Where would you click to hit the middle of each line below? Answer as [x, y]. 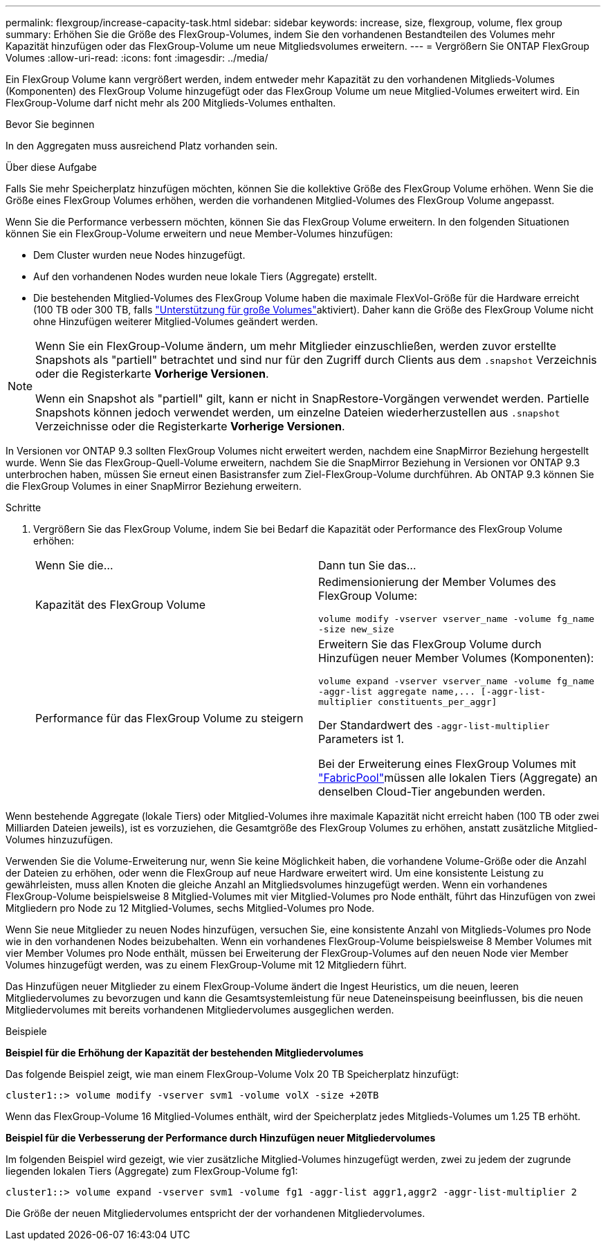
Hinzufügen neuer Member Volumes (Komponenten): [456, 658]
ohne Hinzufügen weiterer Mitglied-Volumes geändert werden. [176, 321]
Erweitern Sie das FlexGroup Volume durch [430, 644]
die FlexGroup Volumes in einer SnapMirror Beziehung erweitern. [154, 486]
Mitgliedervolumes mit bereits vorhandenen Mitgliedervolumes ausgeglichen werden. [200, 1010]
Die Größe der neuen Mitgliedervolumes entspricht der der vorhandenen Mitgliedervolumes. [215, 1213]
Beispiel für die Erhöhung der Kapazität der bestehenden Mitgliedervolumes [185, 1053]
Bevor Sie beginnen [50, 124]
